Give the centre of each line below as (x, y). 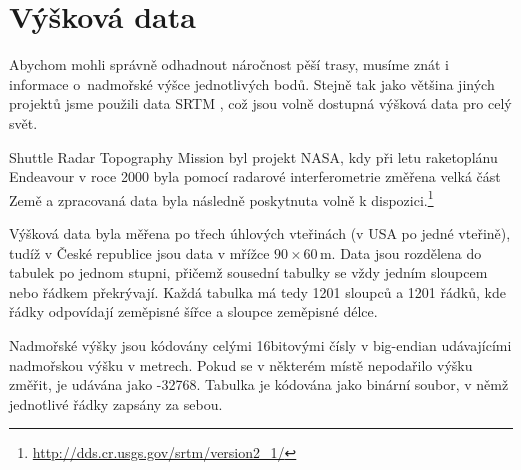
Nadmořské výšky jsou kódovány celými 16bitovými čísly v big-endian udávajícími (260, 344)
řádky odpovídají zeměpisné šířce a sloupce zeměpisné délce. (193, 311)
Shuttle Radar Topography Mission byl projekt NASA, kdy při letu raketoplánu (253, 156)
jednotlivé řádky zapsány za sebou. (116, 403)
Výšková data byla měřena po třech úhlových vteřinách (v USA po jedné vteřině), (260, 232)
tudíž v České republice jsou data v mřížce (139, 252)
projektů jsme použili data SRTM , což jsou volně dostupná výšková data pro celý (260, 103)
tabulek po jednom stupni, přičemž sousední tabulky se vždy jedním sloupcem (248, 272)
